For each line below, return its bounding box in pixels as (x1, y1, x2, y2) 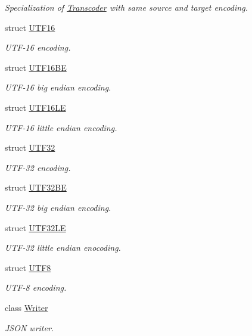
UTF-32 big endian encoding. (5, 201, 111, 213)
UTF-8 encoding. (5, 281, 67, 294)
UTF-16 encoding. (5, 41, 71, 54)
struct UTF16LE (5, 101, 66, 113)
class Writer (5, 301, 48, 313)
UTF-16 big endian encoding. (5, 81, 111, 94)
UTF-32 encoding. (5, 161, 71, 173)
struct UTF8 (5, 261, 51, 273)
